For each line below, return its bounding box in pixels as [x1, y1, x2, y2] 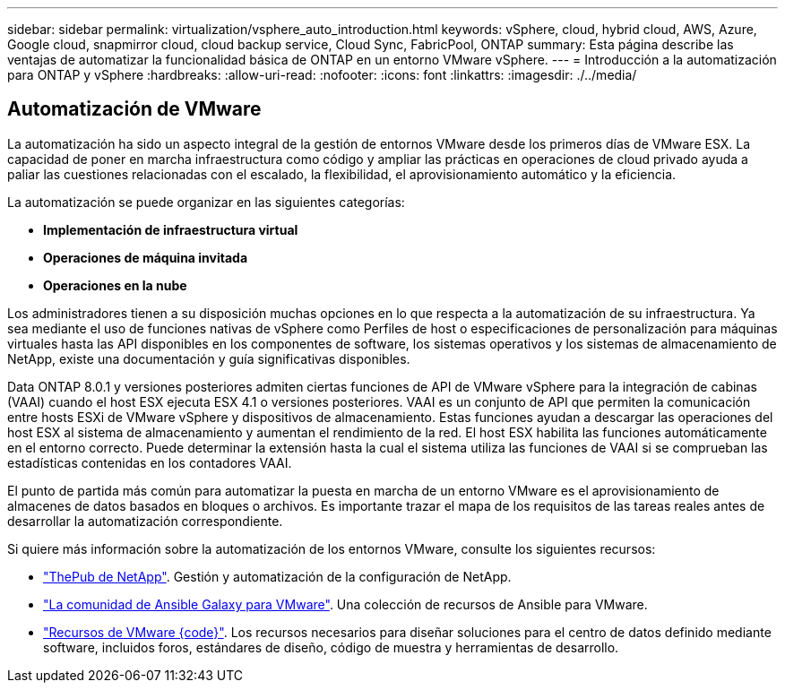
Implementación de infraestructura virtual [43, 221, 298, 237]
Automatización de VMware [7, 98, 262, 121]
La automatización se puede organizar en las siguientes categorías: [7, 194, 405, 210]
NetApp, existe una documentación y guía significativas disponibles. [7, 350, 410, 367]
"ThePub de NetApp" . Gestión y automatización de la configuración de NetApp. [43, 568, 512, 584]
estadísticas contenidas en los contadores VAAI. [7, 454, 292, 470]
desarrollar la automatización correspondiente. [7, 513, 283, 529]
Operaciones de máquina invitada [43, 249, 248, 265]
